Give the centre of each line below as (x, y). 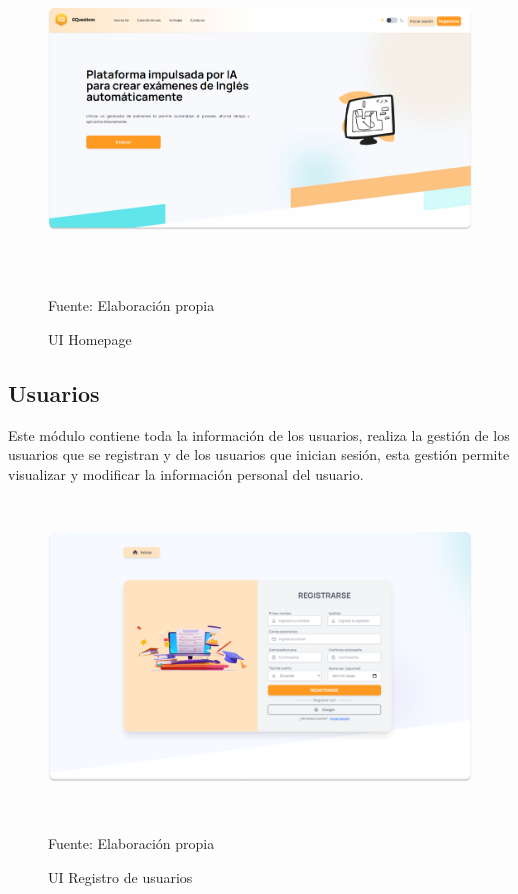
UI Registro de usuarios (120, 876)
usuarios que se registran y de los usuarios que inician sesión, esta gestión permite (259, 454)
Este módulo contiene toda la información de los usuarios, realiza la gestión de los (259, 434)
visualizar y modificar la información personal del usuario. (186, 473)
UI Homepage (90, 338)
